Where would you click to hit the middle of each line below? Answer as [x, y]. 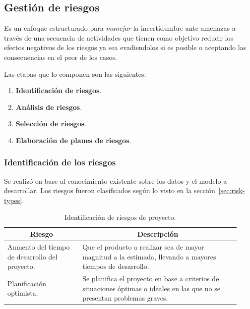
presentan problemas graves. [125, 298]
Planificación [27, 283]
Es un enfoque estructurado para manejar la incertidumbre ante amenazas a [120, 28]
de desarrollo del [32, 256]
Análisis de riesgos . [49, 107]
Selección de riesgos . [51, 124]
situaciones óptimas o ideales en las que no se [151, 288]
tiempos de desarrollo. [116, 266]
